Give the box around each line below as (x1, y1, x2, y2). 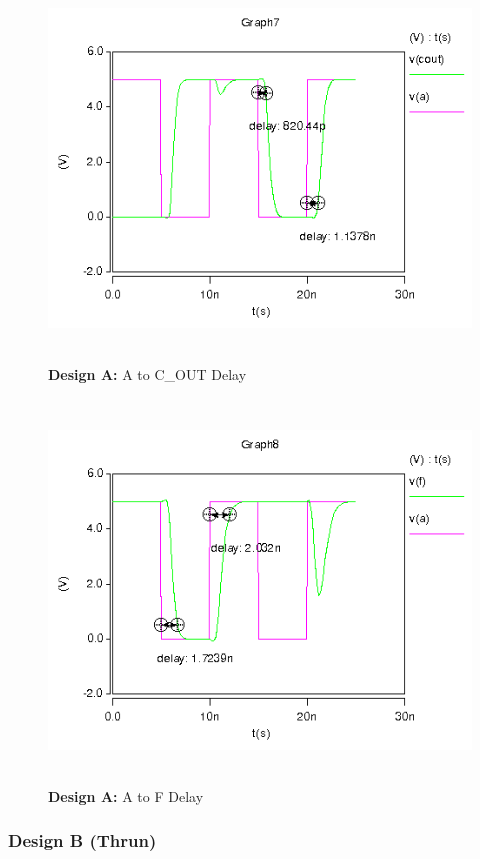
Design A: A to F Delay (48, 785, 204, 806)
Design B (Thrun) (8, 828, 157, 853)
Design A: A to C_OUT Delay (48, 363, 247, 384)
